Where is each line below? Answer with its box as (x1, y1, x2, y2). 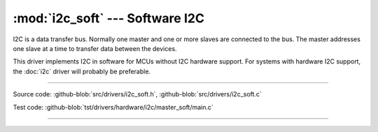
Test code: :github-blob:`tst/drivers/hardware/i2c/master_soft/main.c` (13, 103, 213, 111)
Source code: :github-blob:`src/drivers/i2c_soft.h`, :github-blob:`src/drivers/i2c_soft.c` (13, 90, 262, 98)
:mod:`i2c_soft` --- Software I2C (13, 10, 204, 26)
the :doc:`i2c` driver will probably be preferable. (13, 67, 150, 75)
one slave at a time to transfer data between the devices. (13, 44, 178, 52)
